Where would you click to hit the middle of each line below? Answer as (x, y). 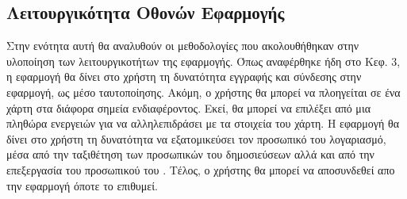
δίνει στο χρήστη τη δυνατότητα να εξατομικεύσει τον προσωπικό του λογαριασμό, (196, 138)
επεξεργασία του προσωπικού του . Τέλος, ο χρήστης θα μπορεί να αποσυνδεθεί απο (201, 169)
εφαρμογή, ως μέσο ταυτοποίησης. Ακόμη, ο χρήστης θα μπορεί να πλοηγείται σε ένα (203, 92)
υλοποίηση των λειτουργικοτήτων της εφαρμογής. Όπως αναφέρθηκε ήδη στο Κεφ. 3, (203, 61)
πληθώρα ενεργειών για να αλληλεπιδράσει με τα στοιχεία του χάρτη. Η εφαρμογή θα (203, 123)
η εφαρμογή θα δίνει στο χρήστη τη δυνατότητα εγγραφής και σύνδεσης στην (184, 77)
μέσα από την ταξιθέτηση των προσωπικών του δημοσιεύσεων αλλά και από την (190, 154)
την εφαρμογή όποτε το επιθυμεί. (82, 185)
